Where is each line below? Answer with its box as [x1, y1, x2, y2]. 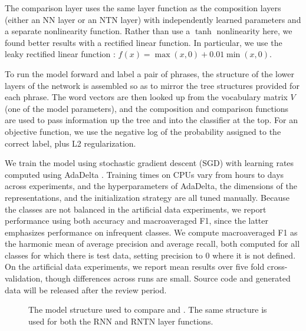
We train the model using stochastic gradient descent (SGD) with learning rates [5, 157, 294, 169]
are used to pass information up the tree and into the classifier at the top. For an [5, 114, 298, 126]
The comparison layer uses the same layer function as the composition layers [5, 2, 281, 14]
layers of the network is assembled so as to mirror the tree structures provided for [5, 79, 300, 91]
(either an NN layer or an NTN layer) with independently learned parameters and [5, 13, 301, 25]
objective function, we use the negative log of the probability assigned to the [5, 125, 281, 137]
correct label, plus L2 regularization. [5, 137, 136, 149]
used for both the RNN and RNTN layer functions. [28, 315, 213, 327]
